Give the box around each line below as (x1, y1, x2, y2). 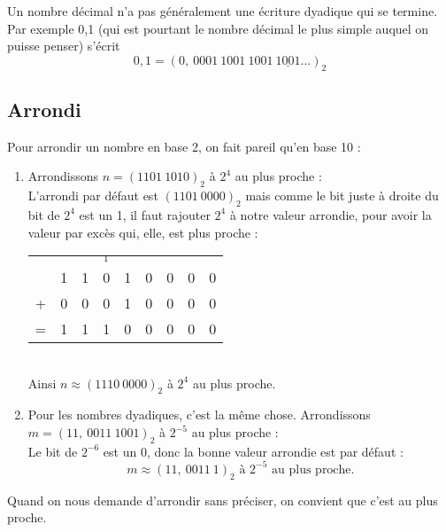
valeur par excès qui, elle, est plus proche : (27, 223, 258, 241)
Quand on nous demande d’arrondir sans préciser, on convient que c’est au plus (7, 490, 438, 509)
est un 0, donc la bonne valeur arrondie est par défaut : (103, 442, 404, 460)
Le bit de (27, 442, 78, 460)
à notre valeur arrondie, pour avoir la (229, 205, 432, 223)
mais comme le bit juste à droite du (245, 186, 439, 205)
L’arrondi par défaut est (27, 186, 158, 205)
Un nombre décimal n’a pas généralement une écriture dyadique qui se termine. (7, 2, 438, 20)
